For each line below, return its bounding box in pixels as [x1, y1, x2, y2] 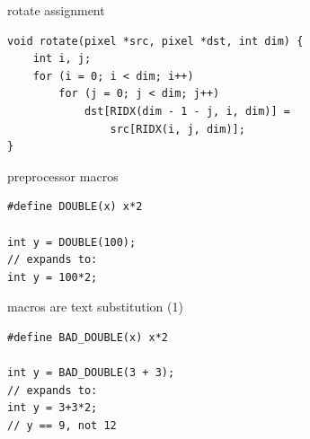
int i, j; [32, 52, 92, 66]
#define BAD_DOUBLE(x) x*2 [7, 330, 168, 344]
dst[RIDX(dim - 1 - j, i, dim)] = [84, 104, 290, 118]
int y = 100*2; [7, 270, 98, 284]
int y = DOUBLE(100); [7, 235, 137, 249]
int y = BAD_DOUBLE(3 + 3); [7, 366, 175, 380]
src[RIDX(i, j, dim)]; [110, 122, 245, 136]
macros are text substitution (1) [7, 297, 183, 316]
